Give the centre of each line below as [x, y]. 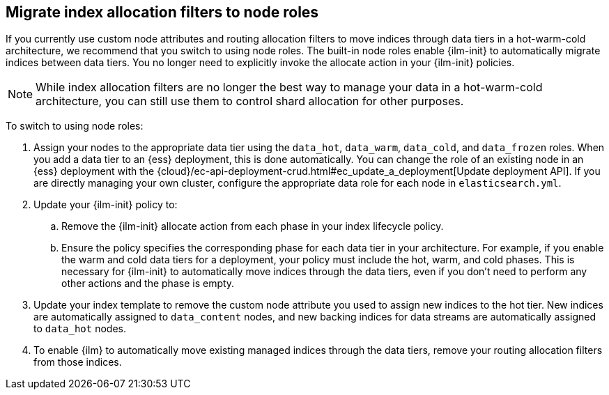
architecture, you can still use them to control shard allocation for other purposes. [250, 101]
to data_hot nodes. [80, 329]
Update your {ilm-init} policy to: [106, 205]
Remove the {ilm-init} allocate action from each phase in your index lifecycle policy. [253, 226]
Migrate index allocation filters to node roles [162, 12]
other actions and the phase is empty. [148, 284]
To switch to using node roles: [75, 126]
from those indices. [78, 362]
